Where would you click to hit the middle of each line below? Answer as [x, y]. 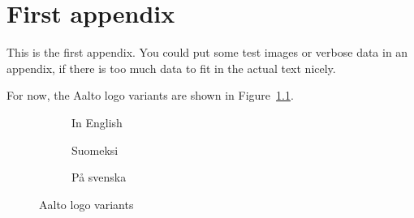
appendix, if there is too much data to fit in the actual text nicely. [171, 68]
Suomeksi [95, 150]
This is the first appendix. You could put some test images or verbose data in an [207, 52]
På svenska [99, 177]
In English [97, 122]
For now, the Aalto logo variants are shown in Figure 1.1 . [150, 95]
